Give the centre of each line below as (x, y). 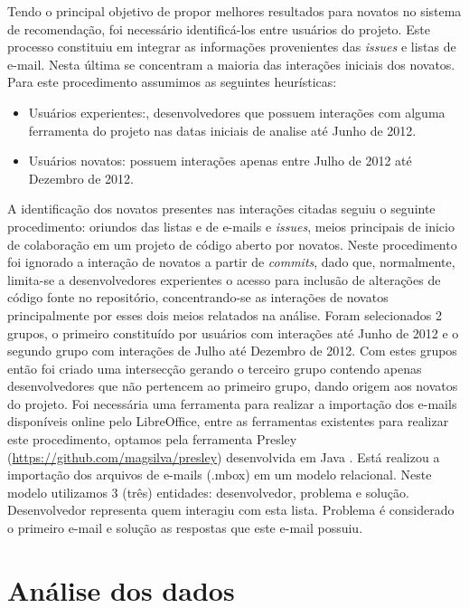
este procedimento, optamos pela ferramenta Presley (152, 439)
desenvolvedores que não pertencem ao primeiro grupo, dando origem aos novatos (233, 386)
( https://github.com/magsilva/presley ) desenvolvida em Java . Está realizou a (224, 456)
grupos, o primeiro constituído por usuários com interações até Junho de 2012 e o (233, 332)
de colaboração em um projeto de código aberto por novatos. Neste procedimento (232, 244)
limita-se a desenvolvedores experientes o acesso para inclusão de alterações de (224, 279)
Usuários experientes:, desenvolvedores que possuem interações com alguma (237, 112)
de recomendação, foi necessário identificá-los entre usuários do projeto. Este (219, 28)
